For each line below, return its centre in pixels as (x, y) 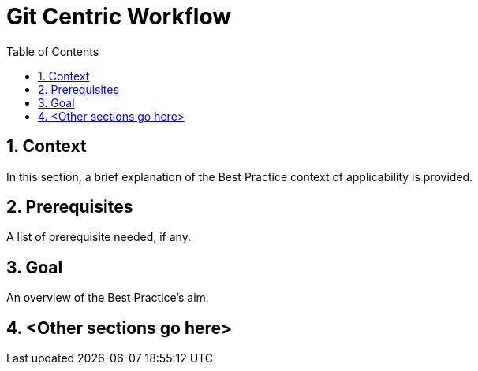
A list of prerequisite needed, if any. (99, 237)
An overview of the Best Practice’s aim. (108, 298)
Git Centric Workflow (119, 17)
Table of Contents (53, 51)
